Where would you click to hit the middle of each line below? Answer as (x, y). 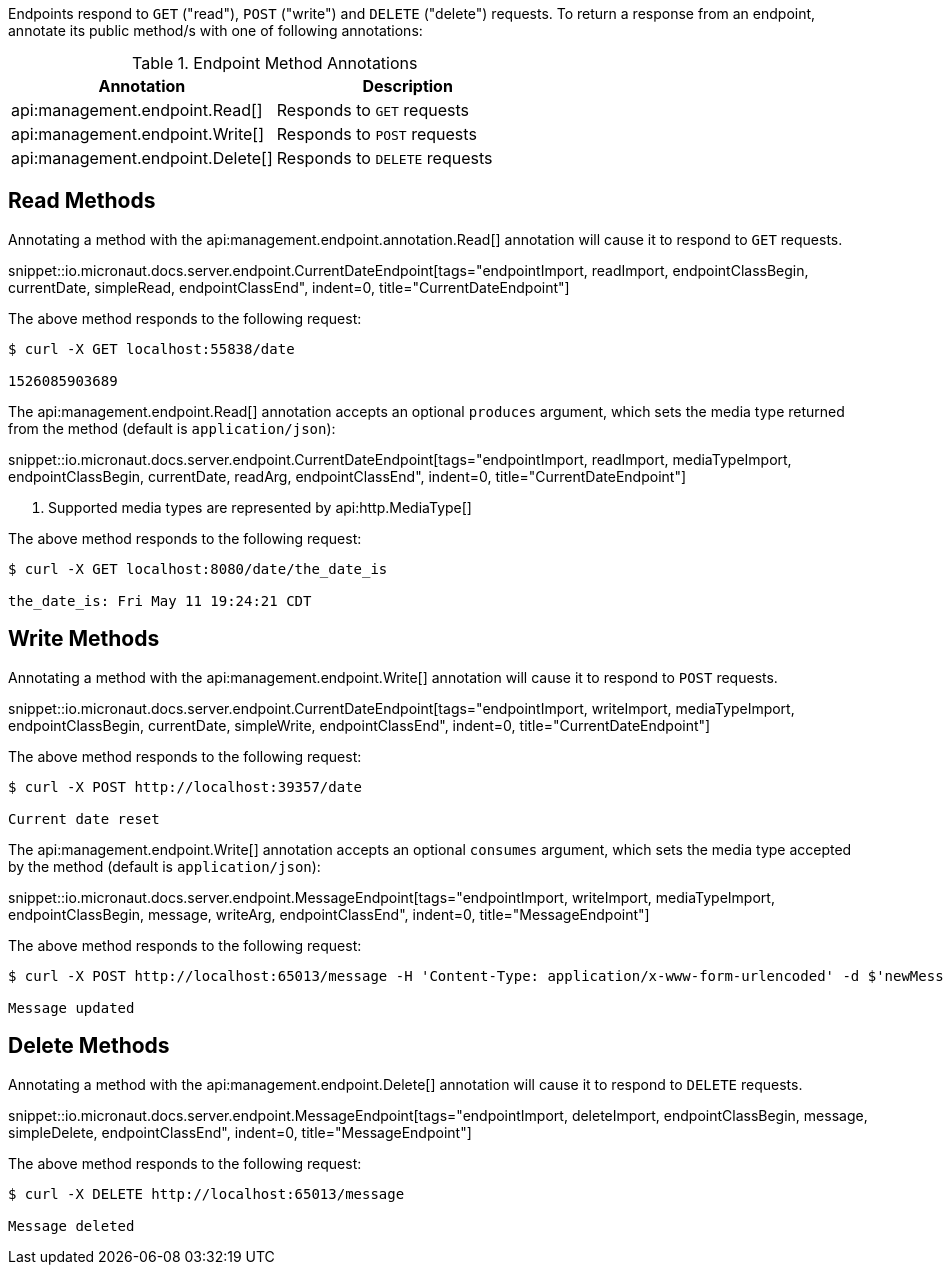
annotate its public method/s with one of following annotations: (215, 30)
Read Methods (82, 201)
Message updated (71, 1007)
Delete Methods (89, 1046)
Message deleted (71, 1225)
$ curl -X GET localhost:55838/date (151, 348)
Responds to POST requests (376, 134)
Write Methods (84, 639)
